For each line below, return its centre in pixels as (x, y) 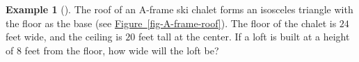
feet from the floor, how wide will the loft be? (122, 50)
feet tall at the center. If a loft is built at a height (244, 37)
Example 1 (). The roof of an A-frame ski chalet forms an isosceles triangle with (179, 9)
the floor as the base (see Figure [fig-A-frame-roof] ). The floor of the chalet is (171, 23)
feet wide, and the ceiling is (64, 37)
